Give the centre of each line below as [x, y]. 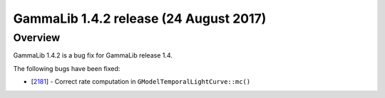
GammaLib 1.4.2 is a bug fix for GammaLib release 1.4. [93, 55]
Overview [37, 38]
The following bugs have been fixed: [67, 68]
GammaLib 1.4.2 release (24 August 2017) [140, 18]
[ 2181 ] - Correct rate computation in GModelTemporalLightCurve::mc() [141, 82]
